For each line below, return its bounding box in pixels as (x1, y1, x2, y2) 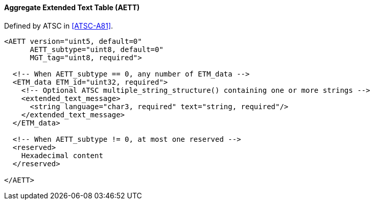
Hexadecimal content (21, 151, 103, 160)
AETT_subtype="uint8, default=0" (30, 45, 163, 54)
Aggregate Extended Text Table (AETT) (4, 3, 140, 12)
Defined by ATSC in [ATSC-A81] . (4, 21, 113, 30)
